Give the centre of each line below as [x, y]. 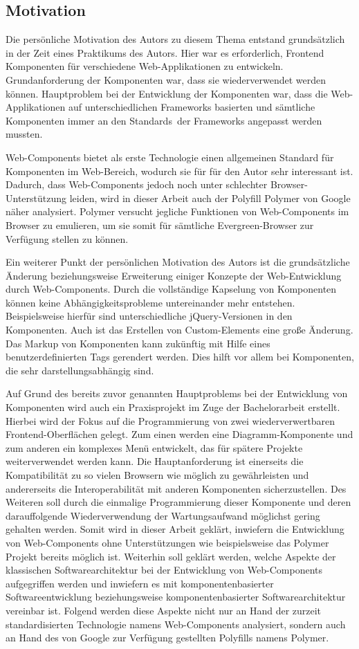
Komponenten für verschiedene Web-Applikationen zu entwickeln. [145, 66]
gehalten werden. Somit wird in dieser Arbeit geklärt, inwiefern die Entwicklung [175, 529]
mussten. [24, 134]
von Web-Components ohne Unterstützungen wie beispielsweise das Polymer [167, 542]
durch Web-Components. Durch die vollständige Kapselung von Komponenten [171, 289]
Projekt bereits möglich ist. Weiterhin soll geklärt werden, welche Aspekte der [171, 556]
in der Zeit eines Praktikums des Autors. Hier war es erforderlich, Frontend [165, 52]
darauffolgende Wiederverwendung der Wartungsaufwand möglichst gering [163, 515]
